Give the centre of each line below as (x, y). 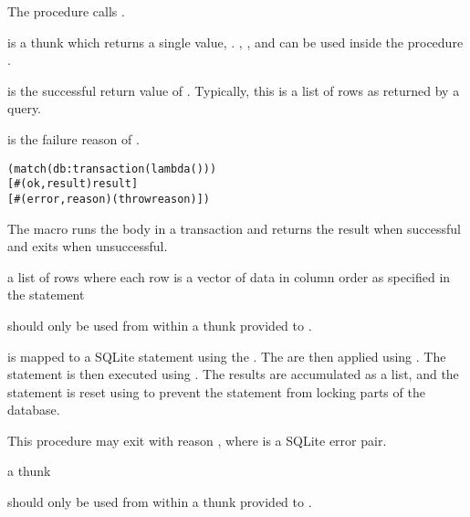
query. (25, 108)
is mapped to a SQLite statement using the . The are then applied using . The (227, 356)
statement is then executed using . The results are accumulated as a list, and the (233, 374)
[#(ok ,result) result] (73, 184)
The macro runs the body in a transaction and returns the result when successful (234, 228)
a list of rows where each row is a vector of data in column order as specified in (229, 276)
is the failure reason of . (73, 138)
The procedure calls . (66, 11)
